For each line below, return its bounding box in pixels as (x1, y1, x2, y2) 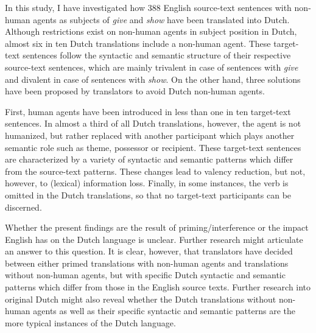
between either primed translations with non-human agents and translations (5, 256, 289, 269)
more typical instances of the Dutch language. (5, 316, 176, 329)
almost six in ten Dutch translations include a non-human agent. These (5, 37, 271, 49)
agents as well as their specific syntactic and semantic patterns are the (33, 304, 295, 317)
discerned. (5, 200, 42, 213)
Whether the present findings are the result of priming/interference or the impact (5, 221, 309, 234)
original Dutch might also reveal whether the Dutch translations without (5, 292, 276, 305)
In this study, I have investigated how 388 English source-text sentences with (5, 1, 292, 13)
